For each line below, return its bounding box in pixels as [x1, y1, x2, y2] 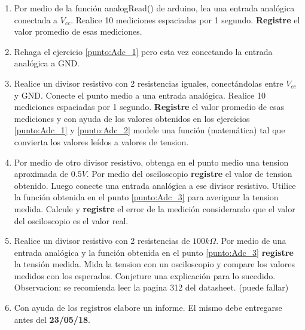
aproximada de [14, 167, 69, 180]
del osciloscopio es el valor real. [14, 214, 129, 227]
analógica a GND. [14, 57, 80, 69]
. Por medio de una [216, 234, 286, 247]
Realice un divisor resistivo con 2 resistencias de [14, 234, 190, 247]
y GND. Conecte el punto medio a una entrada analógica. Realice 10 [14, 88, 266, 101]
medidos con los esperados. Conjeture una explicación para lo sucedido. [14, 269, 276, 282]
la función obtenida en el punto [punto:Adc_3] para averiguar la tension [14, 191, 279, 203]
